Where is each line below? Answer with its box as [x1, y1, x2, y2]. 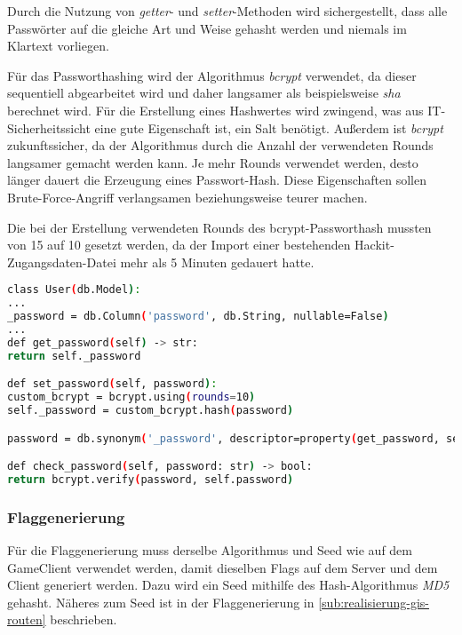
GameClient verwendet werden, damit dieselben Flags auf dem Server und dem [7, 558, 438, 576]
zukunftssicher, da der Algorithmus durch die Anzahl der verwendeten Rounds [7, 136, 434, 155]
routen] [7, 610, 46, 629]
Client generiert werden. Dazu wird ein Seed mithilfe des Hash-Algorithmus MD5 [7, 575, 450, 594]
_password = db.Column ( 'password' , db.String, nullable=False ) [7, 310, 389, 323]
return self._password [7, 349, 141, 362]
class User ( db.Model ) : [7, 283, 141, 297]
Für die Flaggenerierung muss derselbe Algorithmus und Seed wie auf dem [7, 541, 412, 559]
